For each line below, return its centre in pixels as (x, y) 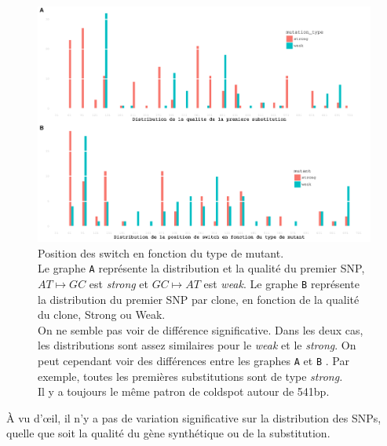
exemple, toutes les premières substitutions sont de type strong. (190, 376)
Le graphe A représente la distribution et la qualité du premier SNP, (201, 268)
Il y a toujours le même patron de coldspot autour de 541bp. (184, 391)
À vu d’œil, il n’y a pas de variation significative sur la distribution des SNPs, (194, 417)
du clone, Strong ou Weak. (102, 314)
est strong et (119, 283)
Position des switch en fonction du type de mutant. (161, 252)
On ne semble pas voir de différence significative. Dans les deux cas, (201, 329)
